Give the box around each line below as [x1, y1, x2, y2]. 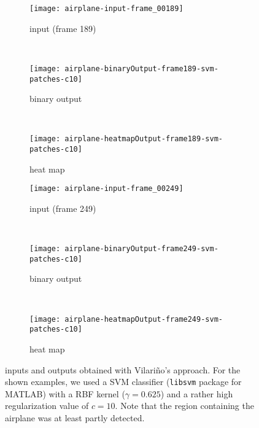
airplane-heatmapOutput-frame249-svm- [64, 314, 223, 324]
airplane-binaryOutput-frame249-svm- [64, 244, 218, 254]
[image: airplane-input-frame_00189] [29, 4, 184, 13]
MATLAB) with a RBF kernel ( [5, 387, 125, 400]
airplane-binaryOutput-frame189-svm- [64, 64, 218, 73]
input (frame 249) [29, 201, 96, 214]
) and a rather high [160, 387, 233, 400]
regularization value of [5, 399, 89, 412]
